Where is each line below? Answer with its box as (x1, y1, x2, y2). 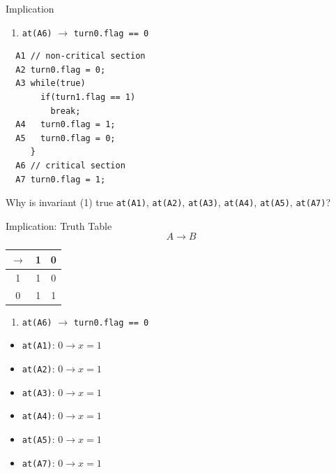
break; (50, 105, 81, 116)
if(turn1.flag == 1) (40, 92, 136, 103)
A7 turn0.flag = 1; (15, 174, 106, 184)
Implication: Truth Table (6, 218, 112, 233)
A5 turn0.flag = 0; (15, 133, 116, 143)
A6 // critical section (15, 161, 125, 170)
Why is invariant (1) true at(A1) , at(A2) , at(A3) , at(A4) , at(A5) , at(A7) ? (6, 195, 330, 210)
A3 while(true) (15, 78, 86, 89)
